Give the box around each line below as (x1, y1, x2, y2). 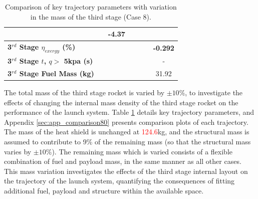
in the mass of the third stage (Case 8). (30, 11, 151, 22)
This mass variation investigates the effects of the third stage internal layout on (4, 165, 248, 176)
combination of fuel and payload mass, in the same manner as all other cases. (4, 156, 241, 166)
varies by (4, 146, 32, 156)
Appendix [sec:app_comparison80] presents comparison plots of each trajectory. (4, 116, 248, 127)
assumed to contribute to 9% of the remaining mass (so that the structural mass (4, 136, 251, 146)
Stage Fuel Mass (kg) (19, 68, 94, 78)
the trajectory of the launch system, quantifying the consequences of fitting (4, 175, 235, 186)
